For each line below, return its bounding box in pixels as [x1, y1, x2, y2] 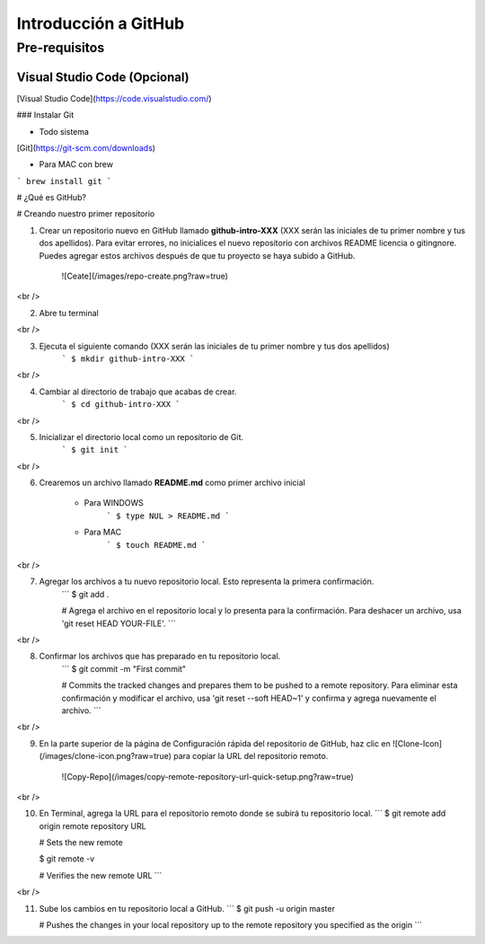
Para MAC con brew [39, 159, 114, 170]
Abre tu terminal [39, 307, 99, 318]
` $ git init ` [61, 445, 129, 455]
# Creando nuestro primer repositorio [16, 208, 155, 219]
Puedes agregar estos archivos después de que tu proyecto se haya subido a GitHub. [39, 250, 356, 260]
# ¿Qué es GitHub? [16, 192, 87, 203]
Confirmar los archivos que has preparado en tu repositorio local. [39, 651, 281, 662]
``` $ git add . [61, 588, 110, 599]
